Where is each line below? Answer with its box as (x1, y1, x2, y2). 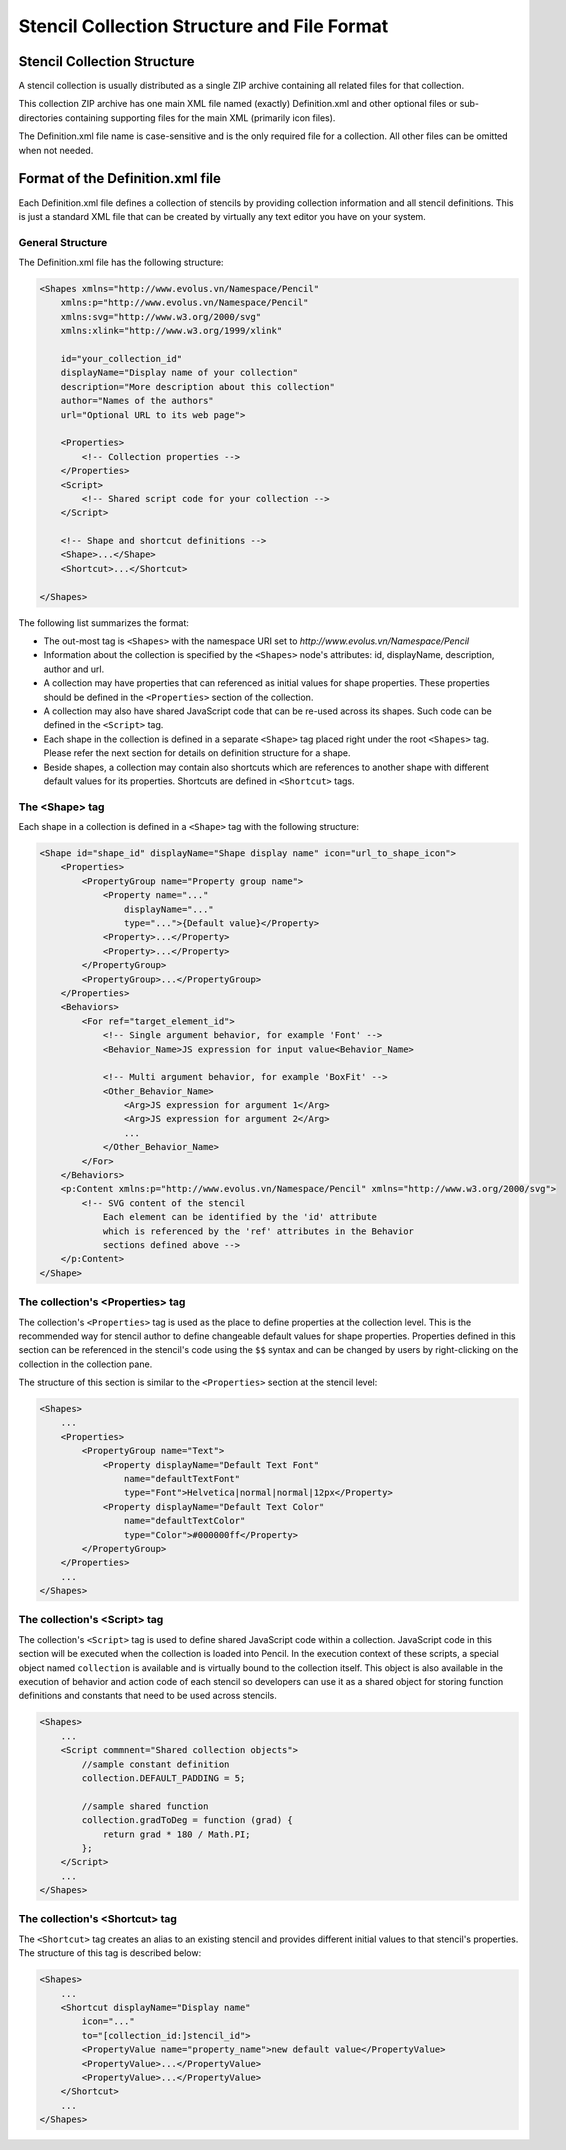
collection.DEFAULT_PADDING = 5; (81, 1772, 246, 1784)
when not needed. (18, 144, 94, 156)
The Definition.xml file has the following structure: (18, 256, 224, 269)
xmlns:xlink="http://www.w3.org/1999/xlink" (60, 325, 283, 337)
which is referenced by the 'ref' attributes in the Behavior (102, 1225, 415, 1237)
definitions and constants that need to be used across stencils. (18, 1690, 277, 1702)
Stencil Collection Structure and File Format (18, 15, 389, 37)
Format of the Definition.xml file (18, 170, 222, 187)
